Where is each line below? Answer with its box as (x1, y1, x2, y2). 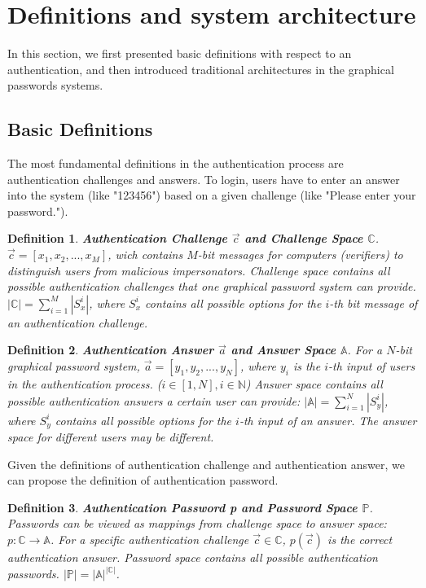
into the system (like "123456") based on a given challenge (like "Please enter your (7, 186, 416, 204)
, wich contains (108, 246, 183, 263)
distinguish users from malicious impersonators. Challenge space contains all (7, 261, 390, 279)
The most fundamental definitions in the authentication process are (7, 155, 344, 172)
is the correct (327, 531, 393, 548)
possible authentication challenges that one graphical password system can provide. (7, 278, 416, 295)
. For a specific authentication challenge (50, 531, 249, 548)
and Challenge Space (244, 230, 363, 247)
